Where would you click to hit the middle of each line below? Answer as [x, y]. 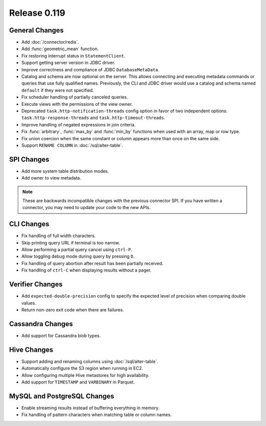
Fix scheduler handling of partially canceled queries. [75, 97]
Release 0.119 [37, 13]
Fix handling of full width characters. [59, 236]
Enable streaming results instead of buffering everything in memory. [90, 408]
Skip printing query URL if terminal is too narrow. [71, 243]
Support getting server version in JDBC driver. [68, 63]
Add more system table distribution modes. [65, 171]
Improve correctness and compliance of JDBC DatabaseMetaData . [90, 69]
